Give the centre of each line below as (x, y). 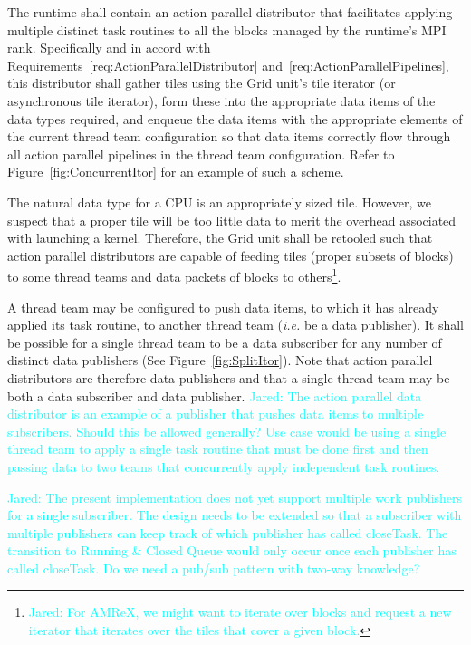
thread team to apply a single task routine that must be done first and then (218, 449)
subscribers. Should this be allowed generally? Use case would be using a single (227, 431)
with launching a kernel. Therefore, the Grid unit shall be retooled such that (220, 238)
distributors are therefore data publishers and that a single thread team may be (229, 377)
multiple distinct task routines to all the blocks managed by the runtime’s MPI (227, 29)
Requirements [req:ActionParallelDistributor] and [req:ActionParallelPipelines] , (228, 65)
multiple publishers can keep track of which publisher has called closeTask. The (228, 532)
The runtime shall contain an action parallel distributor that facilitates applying (230, 12)
